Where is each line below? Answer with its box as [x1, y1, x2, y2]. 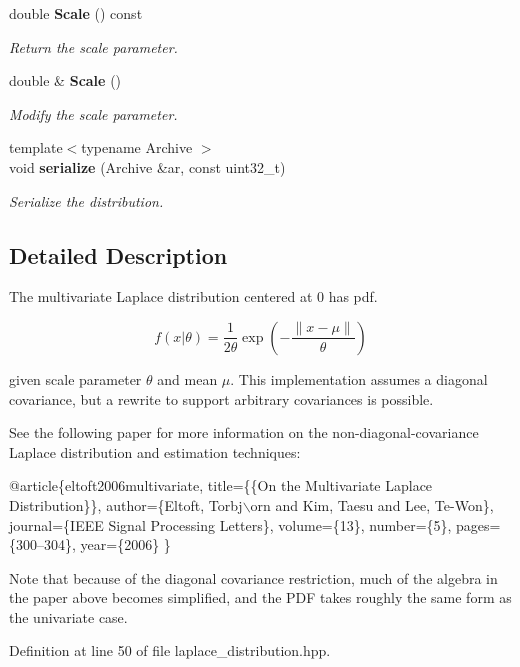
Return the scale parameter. [9, 36, 178, 57]
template [9, 137, 63, 158]
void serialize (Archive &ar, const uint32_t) [9, 156, 286, 177]
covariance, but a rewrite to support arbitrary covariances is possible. [9, 388, 434, 409]
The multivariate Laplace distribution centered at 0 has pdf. [9, 286, 378, 307]
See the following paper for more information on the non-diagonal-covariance [9, 422, 479, 443]
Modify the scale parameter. [9, 103, 178, 124]
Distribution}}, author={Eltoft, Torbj [9, 494, 243, 515]
